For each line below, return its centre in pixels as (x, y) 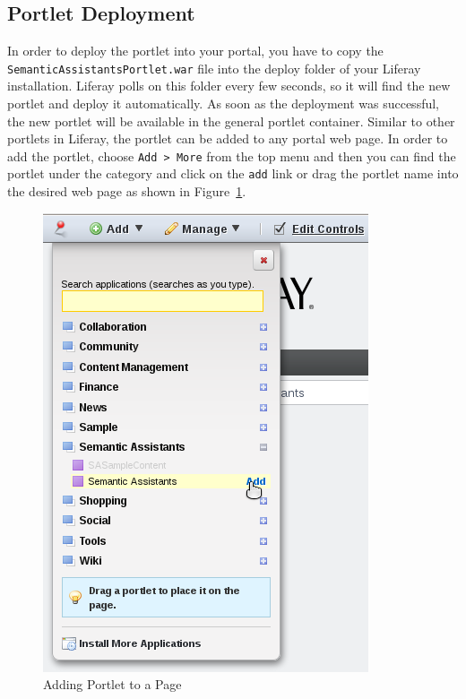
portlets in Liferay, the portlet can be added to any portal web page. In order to (228, 138)
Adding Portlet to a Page (112, 684)
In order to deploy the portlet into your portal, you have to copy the (195, 51)
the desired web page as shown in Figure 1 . (127, 191)
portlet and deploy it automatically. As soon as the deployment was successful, (224, 104)
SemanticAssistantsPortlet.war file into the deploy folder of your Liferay (214, 68)
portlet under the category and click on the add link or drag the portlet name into (233, 173)
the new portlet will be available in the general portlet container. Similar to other (231, 121)
